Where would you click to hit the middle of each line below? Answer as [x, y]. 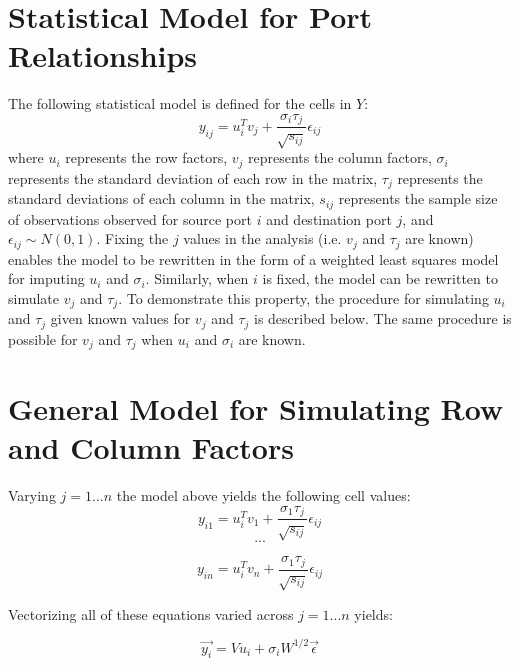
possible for [43, 338]
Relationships [103, 55]
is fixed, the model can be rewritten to [380, 278]
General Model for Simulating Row [256, 408]
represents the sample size [418, 198]
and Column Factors [151, 447]
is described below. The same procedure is [383, 318]
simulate [34, 297]
